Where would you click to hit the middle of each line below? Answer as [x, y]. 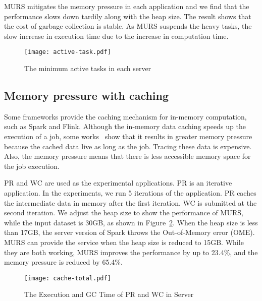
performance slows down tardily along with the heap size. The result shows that [128, 16]
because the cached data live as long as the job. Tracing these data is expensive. [128, 146]
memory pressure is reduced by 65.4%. [63, 262]
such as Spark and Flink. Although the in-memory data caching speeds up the [125, 126]
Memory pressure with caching [87, 96]
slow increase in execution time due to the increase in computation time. [116, 36]
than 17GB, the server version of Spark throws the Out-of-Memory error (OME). [129, 232]
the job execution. [32, 166]
